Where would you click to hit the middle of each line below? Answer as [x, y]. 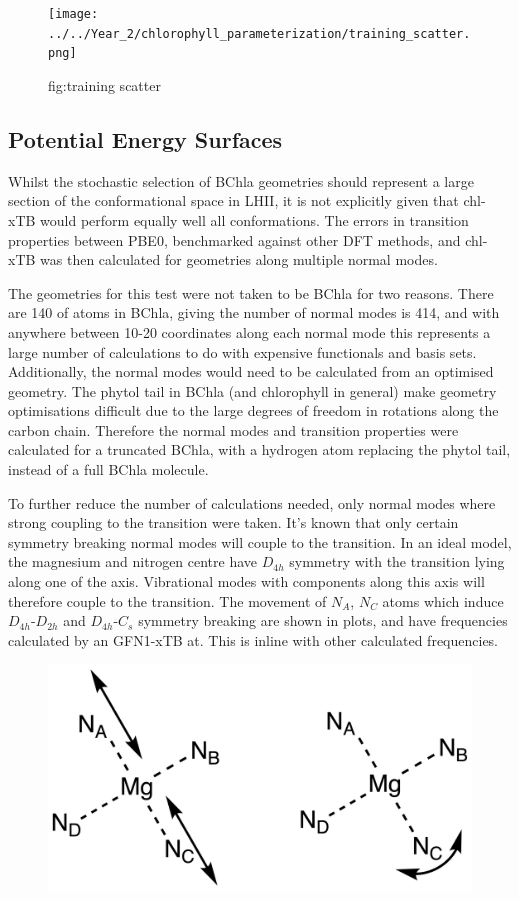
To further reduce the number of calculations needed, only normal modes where [252, 502]
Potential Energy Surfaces [145, 138]
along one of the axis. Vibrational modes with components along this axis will [246, 581]
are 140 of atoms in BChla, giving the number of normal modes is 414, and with [254, 312]
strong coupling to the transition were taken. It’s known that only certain [233, 522]
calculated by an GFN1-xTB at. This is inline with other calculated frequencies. [253, 639]
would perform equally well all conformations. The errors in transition [254, 219]
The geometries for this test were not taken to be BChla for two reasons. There [251, 292]
